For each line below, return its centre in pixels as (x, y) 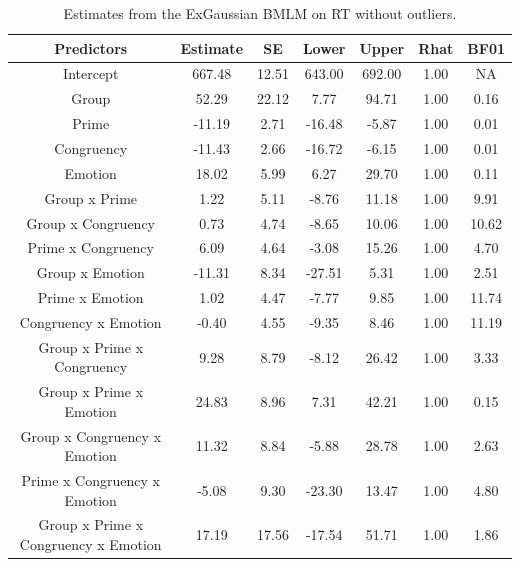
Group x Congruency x (91, 435)
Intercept (91, 73)
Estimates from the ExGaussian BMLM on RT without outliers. (260, 13)
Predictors (91, 47)
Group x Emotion (90, 272)
